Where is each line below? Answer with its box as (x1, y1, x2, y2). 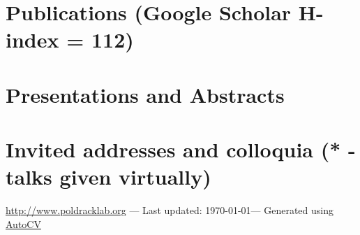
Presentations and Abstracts (6, 80, 285, 108)
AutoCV (6, 216, 41, 231)
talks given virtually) (6, 162, 211, 191)
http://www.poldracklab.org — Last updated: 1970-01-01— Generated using (6, 203, 334, 218)
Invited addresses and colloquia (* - (6, 135, 356, 164)
